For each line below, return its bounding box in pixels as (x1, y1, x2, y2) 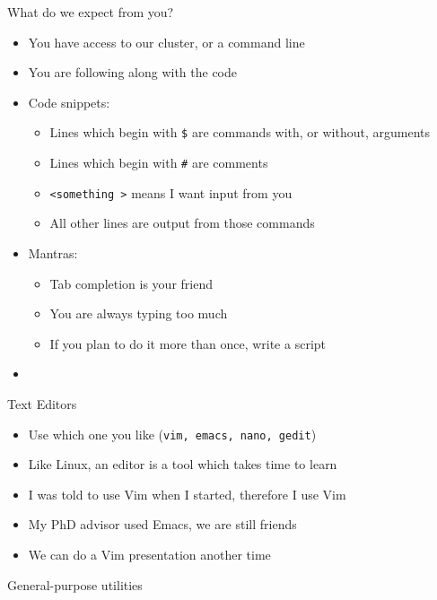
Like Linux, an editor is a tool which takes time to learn (28, 455, 337, 474)
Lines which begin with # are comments (49, 153, 268, 172)
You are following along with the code (28, 63, 238, 82)
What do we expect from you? (7, 3, 174, 21)
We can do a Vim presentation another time (28, 544, 271, 563)
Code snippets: (28, 92, 110, 111)
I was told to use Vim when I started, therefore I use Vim (28, 484, 346, 503)
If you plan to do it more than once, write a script (49, 334, 327, 352)
